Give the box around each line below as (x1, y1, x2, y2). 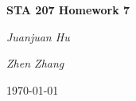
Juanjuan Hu (6, 28, 70, 45)
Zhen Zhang (6, 55, 64, 72)
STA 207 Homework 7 (6, 2, 130, 17)
